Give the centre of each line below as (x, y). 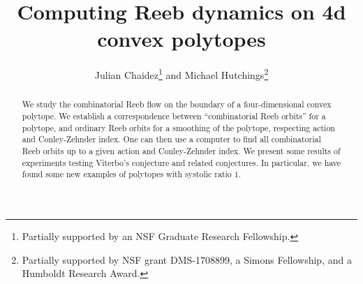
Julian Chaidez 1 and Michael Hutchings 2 (181, 74)
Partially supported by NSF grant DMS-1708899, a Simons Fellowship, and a (187, 259)
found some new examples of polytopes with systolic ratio (127, 174)
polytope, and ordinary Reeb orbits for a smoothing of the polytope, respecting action (178, 127)
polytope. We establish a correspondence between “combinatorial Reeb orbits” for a (174, 116)
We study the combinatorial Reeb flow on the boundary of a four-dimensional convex (177, 104)
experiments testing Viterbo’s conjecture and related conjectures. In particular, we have (181, 162)
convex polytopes (181, 39)
